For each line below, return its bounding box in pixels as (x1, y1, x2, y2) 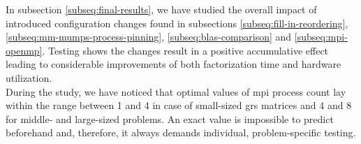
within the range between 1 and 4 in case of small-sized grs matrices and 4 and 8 (6, 98, 352, 113)
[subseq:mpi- (294, 29, 348, 44)
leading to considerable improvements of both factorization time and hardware (6, 57, 341, 71)
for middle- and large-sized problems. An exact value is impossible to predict (6, 111, 334, 126)
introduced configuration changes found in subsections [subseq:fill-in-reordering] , (6, 15, 348, 30)
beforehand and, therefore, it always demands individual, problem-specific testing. (6, 125, 356, 140)
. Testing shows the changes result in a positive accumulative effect (42, 43, 329, 57)
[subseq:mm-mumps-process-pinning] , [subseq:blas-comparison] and (6, 29, 292, 44)
